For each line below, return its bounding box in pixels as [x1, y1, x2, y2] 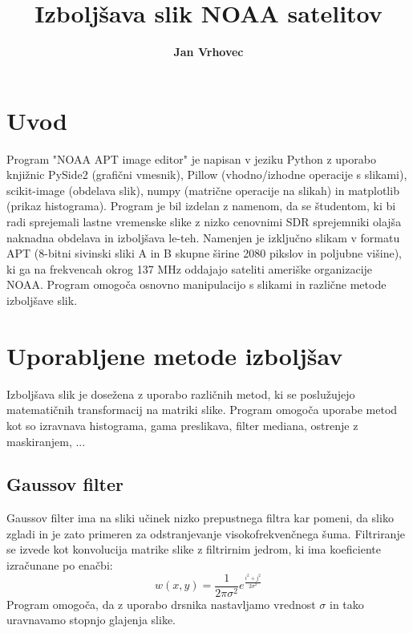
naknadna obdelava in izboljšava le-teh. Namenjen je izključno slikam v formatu [6, 229, 400, 245]
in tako [329, 595, 364, 612]
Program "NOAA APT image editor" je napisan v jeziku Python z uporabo [6, 150, 376, 167]
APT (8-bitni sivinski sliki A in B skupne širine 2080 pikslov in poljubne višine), [6, 245, 402, 262]
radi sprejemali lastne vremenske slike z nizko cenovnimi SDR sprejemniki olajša [6, 213, 402, 230]
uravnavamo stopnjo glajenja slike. [6, 611, 176, 628]
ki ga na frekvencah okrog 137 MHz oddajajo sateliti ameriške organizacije [6, 260, 373, 277]
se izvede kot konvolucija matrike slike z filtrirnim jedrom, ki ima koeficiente [6, 541, 381, 558]
